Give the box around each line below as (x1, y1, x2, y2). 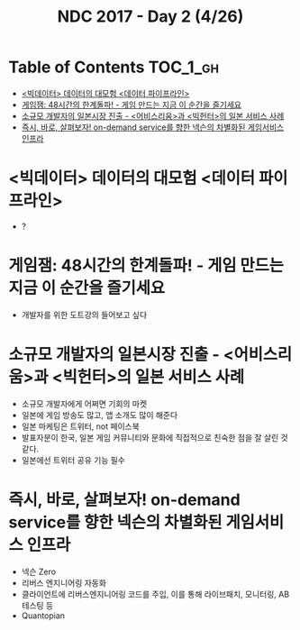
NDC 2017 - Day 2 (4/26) (57, 6, 244, 27)
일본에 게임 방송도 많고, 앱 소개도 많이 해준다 (21, 409, 178, 420)
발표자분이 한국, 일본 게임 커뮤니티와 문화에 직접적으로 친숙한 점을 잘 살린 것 (21, 432, 289, 443)
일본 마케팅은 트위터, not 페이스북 (21, 421, 141, 432)
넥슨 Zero (21, 566, 56, 577)
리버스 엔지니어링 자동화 (21, 577, 107, 588)
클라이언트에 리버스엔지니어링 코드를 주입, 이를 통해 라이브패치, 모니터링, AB (21, 589, 290, 599)
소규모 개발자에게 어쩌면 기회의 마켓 (21, 398, 148, 409)
